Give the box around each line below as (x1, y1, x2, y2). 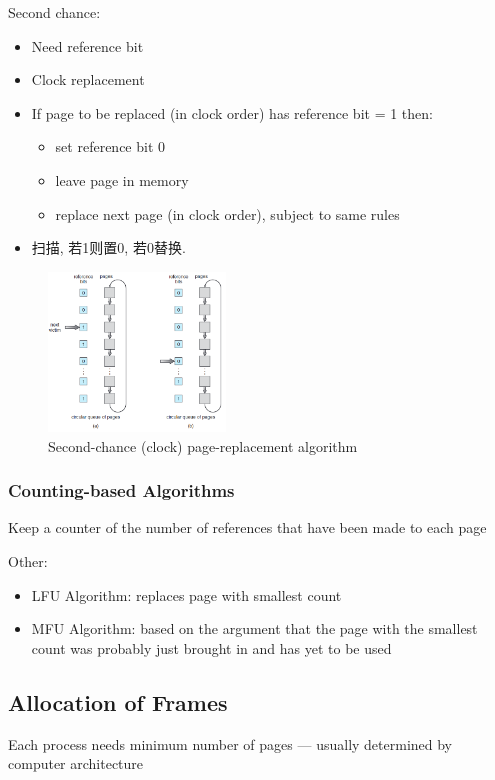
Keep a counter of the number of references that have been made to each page (8, 517, 487, 538)
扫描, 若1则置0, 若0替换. (31, 237, 186, 258)
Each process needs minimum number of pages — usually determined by (8, 733, 453, 754)
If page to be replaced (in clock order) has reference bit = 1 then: (31, 102, 433, 123)
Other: (8, 550, 48, 571)
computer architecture (8, 753, 144, 774)
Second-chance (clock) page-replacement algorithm (48, 435, 358, 456)
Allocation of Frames (8, 686, 228, 717)
